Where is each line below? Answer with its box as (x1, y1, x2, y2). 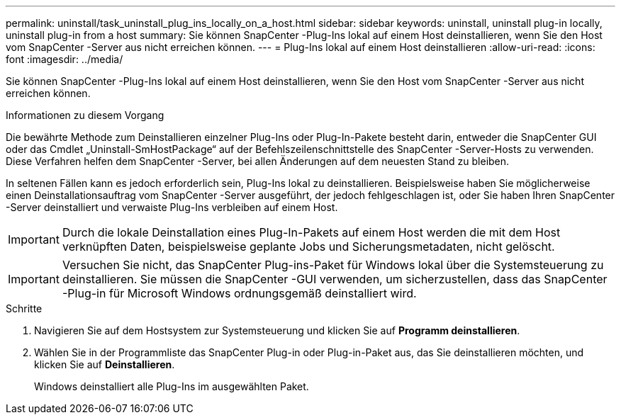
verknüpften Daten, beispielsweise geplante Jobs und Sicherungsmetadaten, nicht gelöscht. (62, 239, 555, 254)
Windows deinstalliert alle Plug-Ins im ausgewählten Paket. (34, 380, 309, 392)
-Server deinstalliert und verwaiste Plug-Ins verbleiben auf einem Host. (6, 201, 338, 213)
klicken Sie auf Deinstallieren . (34, 358, 175, 370)
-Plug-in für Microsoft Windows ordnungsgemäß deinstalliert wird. (62, 286, 417, 300)
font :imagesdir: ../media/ (6, 53, 123, 65)
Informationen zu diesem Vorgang (6, 109, 164, 121)
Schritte (6, 302, 43, 314)
